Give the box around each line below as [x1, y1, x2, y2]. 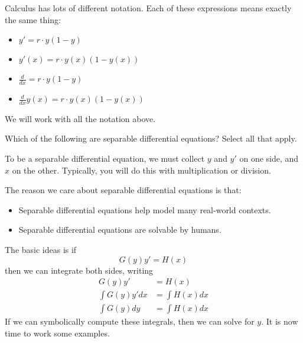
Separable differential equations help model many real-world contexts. [18, 203, 271, 216]
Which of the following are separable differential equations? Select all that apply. [5, 132, 297, 145]
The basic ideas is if [5, 243, 77, 255]
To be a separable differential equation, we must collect [5, 152, 205, 165]
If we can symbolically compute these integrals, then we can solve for [5, 315, 255, 328]
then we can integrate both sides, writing [5, 264, 154, 276]
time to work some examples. [5, 326, 110, 339]
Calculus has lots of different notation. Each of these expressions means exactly [5, 2, 292, 14]
